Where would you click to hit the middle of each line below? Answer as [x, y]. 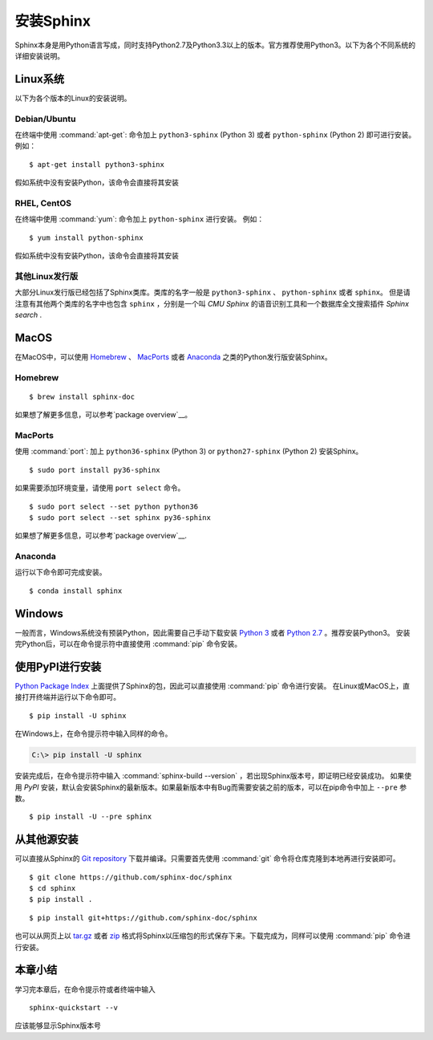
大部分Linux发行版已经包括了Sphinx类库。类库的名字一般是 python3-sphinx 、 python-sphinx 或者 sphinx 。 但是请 [212, 292]
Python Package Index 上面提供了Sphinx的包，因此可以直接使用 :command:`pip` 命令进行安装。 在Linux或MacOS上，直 [212, 686]
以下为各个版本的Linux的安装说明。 [73, 98]
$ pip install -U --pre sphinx [91, 817]
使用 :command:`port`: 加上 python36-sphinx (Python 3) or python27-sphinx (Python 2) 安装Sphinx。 [189, 451]
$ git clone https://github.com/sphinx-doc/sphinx [131, 877]
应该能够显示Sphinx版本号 [58, 1026]
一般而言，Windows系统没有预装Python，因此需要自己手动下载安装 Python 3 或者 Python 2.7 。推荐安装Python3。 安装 [212, 632]
